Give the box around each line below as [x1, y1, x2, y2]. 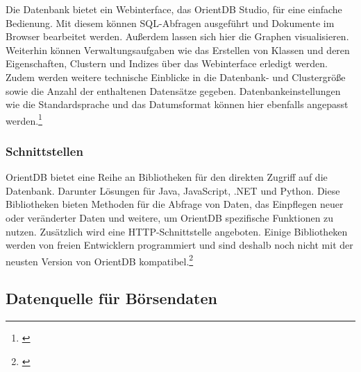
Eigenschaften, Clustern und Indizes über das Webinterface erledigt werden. [6, 56, 328, 71]
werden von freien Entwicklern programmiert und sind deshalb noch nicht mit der [6, 238, 353, 252]
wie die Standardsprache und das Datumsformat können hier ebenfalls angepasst [6, 97, 349, 112]
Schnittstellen [6, 142, 83, 159]
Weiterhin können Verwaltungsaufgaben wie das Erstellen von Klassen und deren [6, 42, 350, 57]
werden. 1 [6, 111, 42, 127]
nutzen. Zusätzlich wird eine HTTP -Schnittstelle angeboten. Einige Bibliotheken [6, 224, 348, 238]
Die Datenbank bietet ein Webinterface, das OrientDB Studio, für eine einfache [6, 2, 342, 16]
